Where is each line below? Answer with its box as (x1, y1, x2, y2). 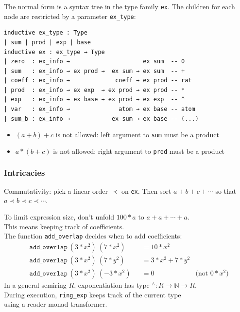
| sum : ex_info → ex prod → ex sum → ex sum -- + (4, 67, 185, 74)
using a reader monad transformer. (4, 299, 107, 309)
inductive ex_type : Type (4, 29, 87, 37)
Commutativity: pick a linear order (4, 185, 108, 196)
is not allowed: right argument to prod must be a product (53, 146, 225, 156)
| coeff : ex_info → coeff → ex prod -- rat (4, 77, 192, 84)
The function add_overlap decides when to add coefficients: (4, 231, 182, 241)
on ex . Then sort (121, 185, 171, 196)
